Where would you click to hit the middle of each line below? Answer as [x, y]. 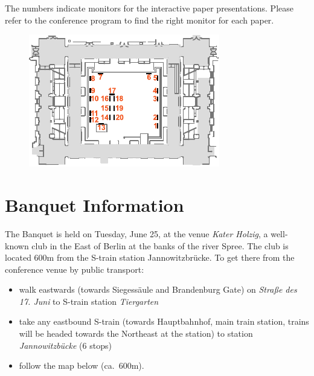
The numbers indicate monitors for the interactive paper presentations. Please [149, 8]
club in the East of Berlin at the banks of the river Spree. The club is [160, 245]
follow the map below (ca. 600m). [82, 365]
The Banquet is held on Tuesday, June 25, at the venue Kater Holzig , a [136, 233]
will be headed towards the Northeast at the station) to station [136, 333]
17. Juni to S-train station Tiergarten [89, 301]
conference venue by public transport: [75, 269]
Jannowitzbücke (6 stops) [65, 345]
